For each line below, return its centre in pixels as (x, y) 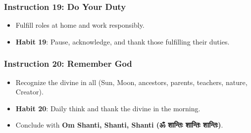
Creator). (29, 92)
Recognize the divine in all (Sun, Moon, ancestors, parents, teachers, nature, (131, 82)
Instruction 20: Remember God (68, 64)
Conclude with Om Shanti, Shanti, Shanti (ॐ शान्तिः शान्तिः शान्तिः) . (119, 125)
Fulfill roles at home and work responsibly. (80, 25)
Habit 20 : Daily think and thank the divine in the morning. (108, 108)
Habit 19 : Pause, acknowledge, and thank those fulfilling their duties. (123, 41)
